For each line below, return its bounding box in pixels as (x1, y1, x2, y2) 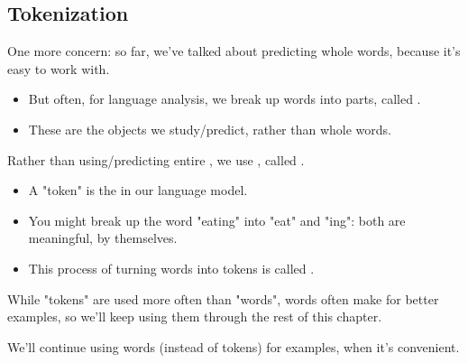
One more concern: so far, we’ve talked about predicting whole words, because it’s (7, 42, 461, 60)
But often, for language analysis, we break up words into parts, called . (28, 89, 421, 108)
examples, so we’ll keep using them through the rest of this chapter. (7, 307, 382, 326)
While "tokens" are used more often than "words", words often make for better (7, 289, 439, 308)
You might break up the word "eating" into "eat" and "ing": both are (28, 210, 406, 229)
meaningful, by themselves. (28, 228, 178, 247)
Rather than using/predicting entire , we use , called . (7, 150, 305, 169)
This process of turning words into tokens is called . (28, 258, 315, 277)
